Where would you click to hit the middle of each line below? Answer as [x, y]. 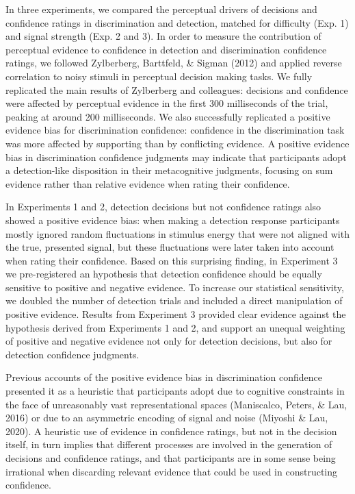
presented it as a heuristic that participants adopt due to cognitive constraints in [175, 391]
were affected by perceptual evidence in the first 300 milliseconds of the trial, [167, 103]
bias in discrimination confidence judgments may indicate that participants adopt [176, 157]
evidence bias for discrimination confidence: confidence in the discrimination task [175, 130]
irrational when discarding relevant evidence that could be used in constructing [172, 471]
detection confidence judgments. [73, 354]
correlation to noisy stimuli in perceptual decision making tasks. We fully [159, 76]
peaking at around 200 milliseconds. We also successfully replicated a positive [168, 116]
